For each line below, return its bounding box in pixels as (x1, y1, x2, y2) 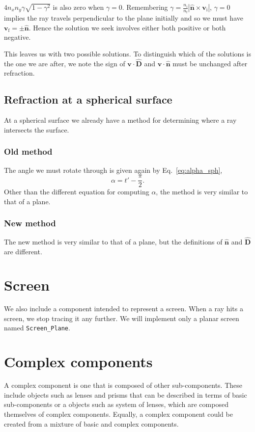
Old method (4, 145, 53, 158)
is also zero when (53, 2, 104, 12)
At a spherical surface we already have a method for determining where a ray (4, 115, 237, 125)
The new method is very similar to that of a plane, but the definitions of (4, 236, 223, 246)
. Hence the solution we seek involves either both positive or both (28, 22, 226, 32)
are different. (4, 246, 42, 256)
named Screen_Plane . (4, 323, 70, 333)
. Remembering (122, 2, 168, 12)
